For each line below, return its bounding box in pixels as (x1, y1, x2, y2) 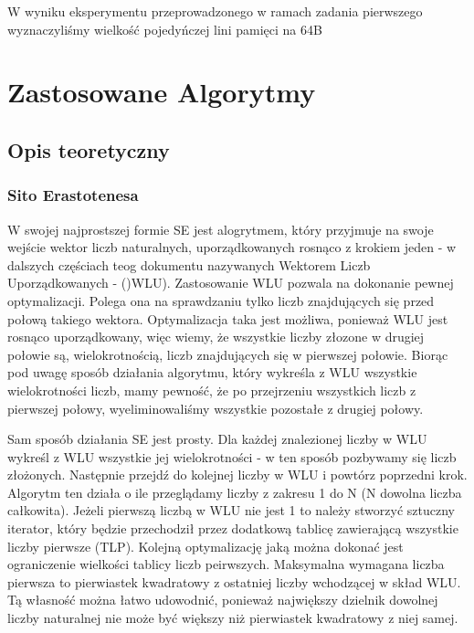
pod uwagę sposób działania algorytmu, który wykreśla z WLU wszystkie (7, 363, 417, 382)
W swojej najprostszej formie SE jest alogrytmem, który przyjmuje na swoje (7, 219, 434, 238)
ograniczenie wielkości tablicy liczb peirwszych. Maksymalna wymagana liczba (7, 554, 445, 574)
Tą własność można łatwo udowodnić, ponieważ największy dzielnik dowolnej (7, 590, 438, 609)
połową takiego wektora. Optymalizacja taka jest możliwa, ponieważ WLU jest (7, 309, 448, 328)
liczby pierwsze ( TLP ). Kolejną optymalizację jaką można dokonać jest (7, 536, 404, 555)
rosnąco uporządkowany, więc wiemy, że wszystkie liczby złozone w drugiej (7, 327, 425, 346)
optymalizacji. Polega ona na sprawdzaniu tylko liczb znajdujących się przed (7, 290, 435, 310)
